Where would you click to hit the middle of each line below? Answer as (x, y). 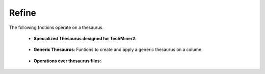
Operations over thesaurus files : (67, 61)
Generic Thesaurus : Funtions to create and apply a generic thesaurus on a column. (118, 49)
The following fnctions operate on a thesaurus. (56, 27)
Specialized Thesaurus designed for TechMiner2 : (85, 38)
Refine (23, 13)
